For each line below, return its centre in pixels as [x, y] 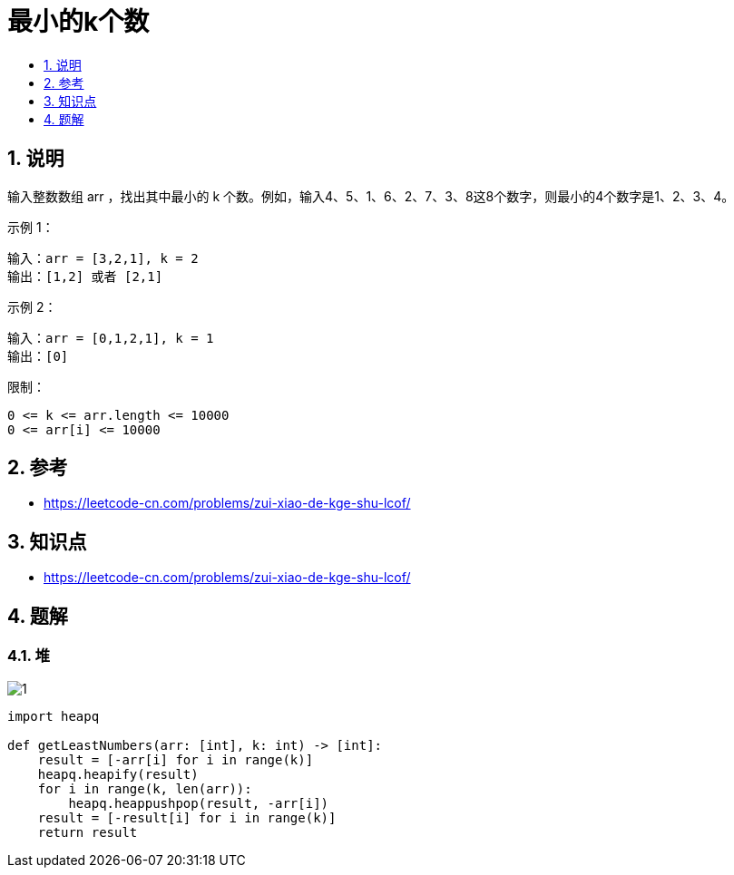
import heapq [54, 716]
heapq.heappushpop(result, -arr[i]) [199, 803]
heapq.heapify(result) [118, 774]
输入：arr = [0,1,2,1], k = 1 [111, 338]
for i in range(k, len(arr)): [145, 788]
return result [88, 832]
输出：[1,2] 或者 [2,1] [85, 276]
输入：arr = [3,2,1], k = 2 [103, 258]
